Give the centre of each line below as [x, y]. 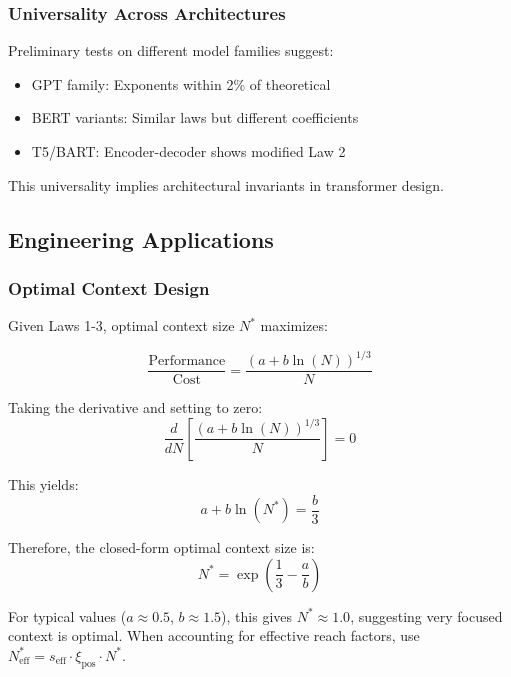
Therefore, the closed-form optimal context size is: [161, 547]
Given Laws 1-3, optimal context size [121, 325]
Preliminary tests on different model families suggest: [171, 50]
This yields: [43, 483]
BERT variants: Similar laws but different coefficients [195, 117]
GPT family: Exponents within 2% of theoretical [181, 83]
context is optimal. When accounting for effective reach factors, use [214, 635]
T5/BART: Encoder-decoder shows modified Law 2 [188, 151]
